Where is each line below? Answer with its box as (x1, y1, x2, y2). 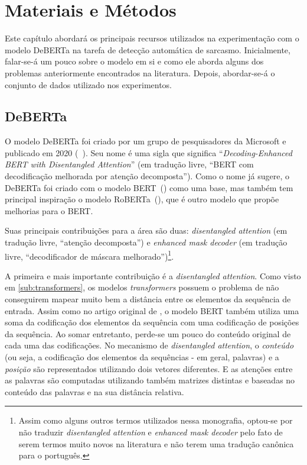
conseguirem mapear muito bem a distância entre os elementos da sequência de (5, 293, 291, 305)
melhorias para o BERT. (5, 204, 93, 217)
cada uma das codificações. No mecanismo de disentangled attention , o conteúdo (5, 339, 294, 351)
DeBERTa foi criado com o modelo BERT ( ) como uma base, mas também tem (5, 181, 293, 193)
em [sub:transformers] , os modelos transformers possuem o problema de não (5, 281, 279, 293)
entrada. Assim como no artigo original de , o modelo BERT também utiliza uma (5, 304, 299, 317)
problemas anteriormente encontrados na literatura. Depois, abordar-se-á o (5, 66, 275, 79)
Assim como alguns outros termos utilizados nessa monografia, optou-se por (18, 414, 293, 427)
